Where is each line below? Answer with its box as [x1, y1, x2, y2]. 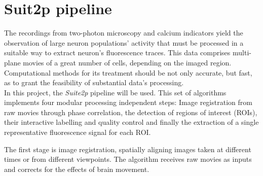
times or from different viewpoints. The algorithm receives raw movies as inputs [4, 154, 252, 164]
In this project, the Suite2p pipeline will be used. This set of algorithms [4, 87, 227, 97]
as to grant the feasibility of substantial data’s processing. [4, 77, 184, 88]
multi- [233, 47, 251, 58]
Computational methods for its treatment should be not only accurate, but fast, [4, 67, 252, 78]
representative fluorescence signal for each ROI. [4, 127, 151, 137]
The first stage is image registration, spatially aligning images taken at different [4, 144, 251, 154]
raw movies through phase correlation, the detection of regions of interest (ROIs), [4, 107, 257, 117]
